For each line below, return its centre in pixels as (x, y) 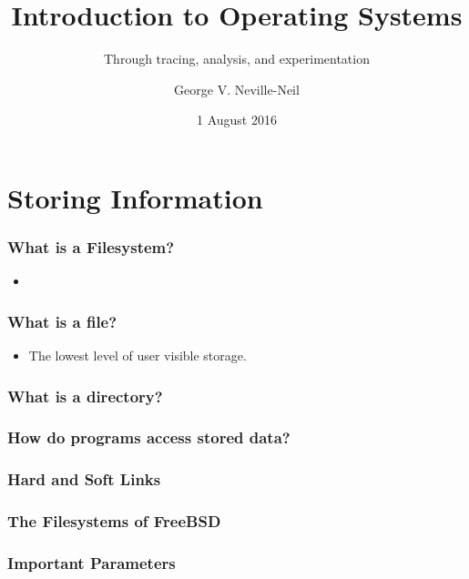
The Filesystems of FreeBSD (114, 521)
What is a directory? (85, 396)
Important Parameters (92, 563)
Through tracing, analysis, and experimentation (237, 59)
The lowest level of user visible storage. (138, 356)
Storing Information (135, 197)
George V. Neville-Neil (237, 89)
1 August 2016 (237, 120)
